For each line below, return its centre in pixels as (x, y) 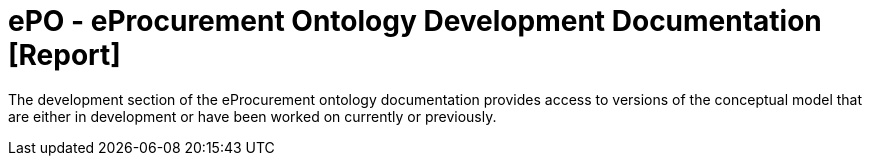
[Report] (64, 55)
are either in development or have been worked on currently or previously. (252, 116)
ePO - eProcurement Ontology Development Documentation (415, 21)
